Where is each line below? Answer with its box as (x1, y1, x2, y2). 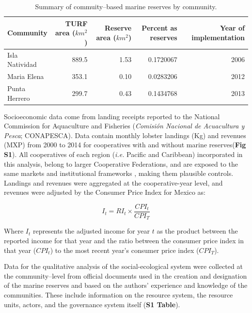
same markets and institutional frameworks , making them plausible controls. (4, 168, 234, 178)
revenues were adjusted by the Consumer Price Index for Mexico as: (4, 187, 206, 197)
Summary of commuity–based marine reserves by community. (35, 1, 217, 11)
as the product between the (157, 226, 238, 236)
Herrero (7, 93, 30, 103)
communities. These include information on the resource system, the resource (4, 290, 233, 300)
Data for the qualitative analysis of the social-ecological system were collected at (4, 261, 243, 271)
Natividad (7, 59, 37, 69)
